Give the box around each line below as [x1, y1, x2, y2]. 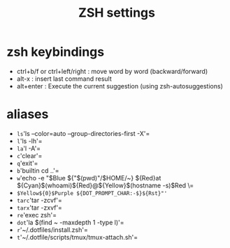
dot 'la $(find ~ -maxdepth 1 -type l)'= [16, 218, 124, 226]
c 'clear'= [16, 151, 43, 160]
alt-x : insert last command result [16, 75, 113, 83]
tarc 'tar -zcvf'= [16, 196, 62, 204]
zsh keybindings [6, 44, 105, 60]
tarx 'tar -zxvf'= [16, 203, 62, 212]
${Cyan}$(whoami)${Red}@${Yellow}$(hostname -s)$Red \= [16, 181, 194, 189]
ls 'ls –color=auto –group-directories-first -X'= [16, 129, 150, 137]
